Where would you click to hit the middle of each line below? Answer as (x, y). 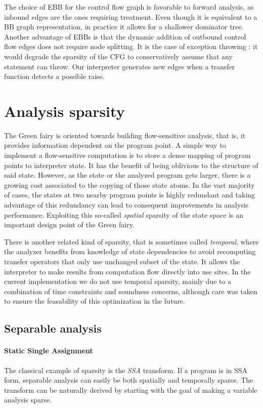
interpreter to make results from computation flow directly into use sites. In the (127, 271)
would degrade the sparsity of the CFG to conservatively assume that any (118, 56)
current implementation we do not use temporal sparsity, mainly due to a (118, 281)
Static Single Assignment (49, 351)
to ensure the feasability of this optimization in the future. (95, 301)
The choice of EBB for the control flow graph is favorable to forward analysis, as (129, 7)
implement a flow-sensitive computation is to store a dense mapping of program (127, 155)
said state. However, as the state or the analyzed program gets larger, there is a (127, 175)
